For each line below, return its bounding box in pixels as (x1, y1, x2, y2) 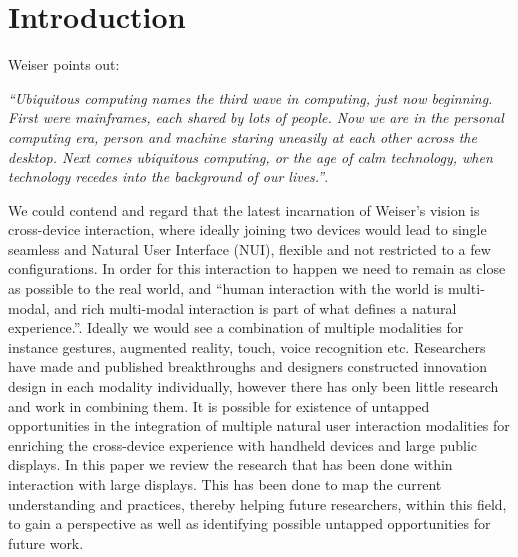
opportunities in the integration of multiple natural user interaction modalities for (8, 415, 510, 436)
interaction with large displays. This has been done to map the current (8, 474, 442, 494)
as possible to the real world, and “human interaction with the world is (8, 278, 444, 299)
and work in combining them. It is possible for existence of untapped (8, 395, 430, 416)
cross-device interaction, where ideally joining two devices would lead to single (8, 219, 487, 240)
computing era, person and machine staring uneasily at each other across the (8, 126, 477, 147)
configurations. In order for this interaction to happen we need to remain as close (8, 258, 506, 279)
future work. (8, 532, 84, 553)
